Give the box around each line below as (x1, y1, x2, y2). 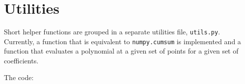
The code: (4, 72, 34, 82)
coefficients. (4, 56, 39, 66)
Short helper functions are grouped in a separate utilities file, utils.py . (4, 27, 220, 37)
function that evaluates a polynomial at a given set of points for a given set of (4, 46, 239, 56)
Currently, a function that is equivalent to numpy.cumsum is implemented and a (4, 36, 241, 46)
